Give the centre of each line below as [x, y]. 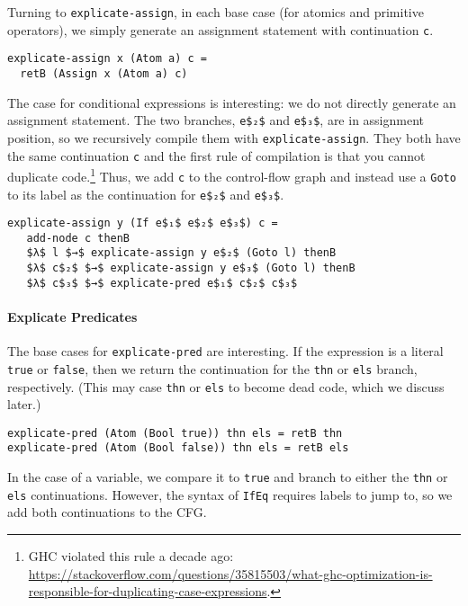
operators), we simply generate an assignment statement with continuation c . [220, 29]
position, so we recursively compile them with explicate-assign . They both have [234, 137]
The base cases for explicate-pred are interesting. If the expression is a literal [225, 351]
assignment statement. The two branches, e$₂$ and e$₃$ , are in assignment [216, 120]
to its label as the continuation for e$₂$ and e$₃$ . [146, 194]
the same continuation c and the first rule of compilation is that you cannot [216, 155]
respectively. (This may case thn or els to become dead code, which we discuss [226, 386]
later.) [24, 404]
